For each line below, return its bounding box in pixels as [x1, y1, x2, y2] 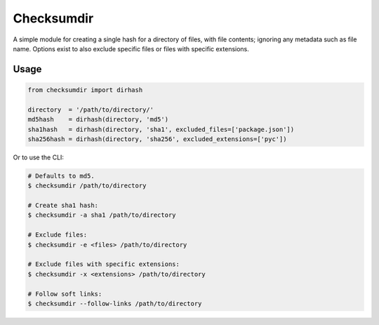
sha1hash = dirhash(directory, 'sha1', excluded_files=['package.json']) [27, 125, 295, 133]
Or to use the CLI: [13, 153, 65, 161]
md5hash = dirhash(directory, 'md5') [27, 116, 168, 124]
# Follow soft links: [27, 290, 102, 298]
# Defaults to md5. [27, 172, 95, 180]
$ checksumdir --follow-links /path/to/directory [27, 299, 202, 307]
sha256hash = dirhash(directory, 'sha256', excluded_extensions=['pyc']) [27, 135, 287, 143]
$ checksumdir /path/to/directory [27, 182, 147, 190]
